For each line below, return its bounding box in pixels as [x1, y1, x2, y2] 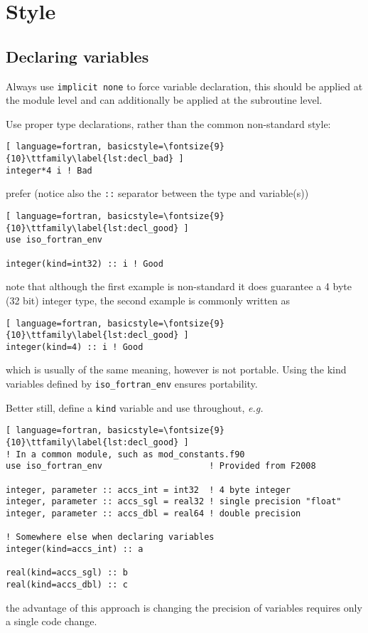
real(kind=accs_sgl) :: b [6, 568, 128, 578]
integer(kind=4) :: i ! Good [6, 341, 144, 352]
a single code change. [6, 614, 97, 629]
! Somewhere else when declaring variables [6, 532, 215, 543]
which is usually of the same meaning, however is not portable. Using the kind [6, 362, 347, 377]
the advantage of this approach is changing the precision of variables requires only [6, 600, 362, 615]
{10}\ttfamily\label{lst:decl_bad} [6, 154, 174, 164]
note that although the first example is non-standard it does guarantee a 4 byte [6, 279, 352, 294]
